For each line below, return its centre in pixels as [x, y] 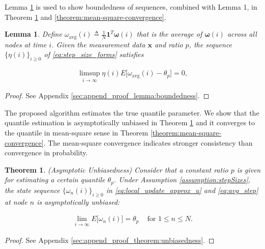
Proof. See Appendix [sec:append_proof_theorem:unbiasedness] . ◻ [110, 240]
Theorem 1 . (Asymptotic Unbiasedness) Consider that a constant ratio [116, 169]
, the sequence [211, 44]
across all [242, 34]
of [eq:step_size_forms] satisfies [94, 54]
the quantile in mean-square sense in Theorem [77, 133]
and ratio [169, 44]
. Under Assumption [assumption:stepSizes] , [182, 179]
